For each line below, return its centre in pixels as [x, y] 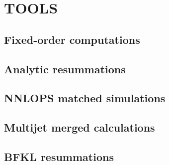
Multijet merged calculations [80, 127]
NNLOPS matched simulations [85, 98]
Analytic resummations [65, 69]
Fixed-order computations [72, 39]
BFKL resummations [59, 156]
